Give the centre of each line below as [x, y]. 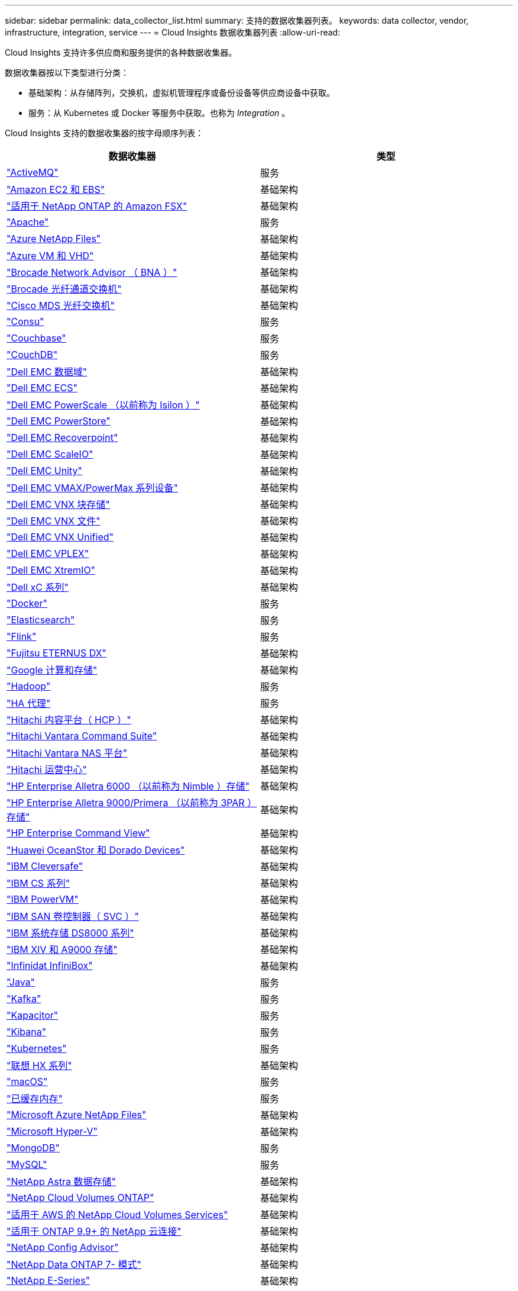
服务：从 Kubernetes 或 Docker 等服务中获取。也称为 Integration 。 [159, 113]
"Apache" [28, 222]
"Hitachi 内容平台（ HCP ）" [69, 720]
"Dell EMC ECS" [42, 388]
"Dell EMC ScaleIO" [50, 454]
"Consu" [25, 321]
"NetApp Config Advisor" [63, 1247]
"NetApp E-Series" [48, 1280]
